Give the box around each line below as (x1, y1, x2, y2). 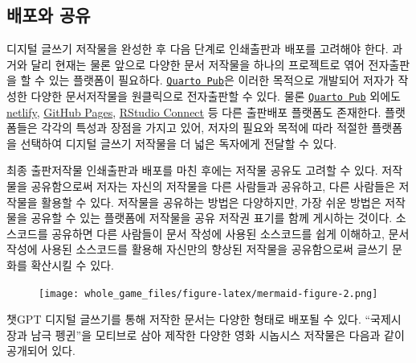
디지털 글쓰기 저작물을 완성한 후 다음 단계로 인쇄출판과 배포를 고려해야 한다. (6, 40, 389, 57)
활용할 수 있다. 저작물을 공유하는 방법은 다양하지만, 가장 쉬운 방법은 (41, 193, 381, 210)
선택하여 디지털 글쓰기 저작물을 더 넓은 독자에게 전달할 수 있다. (20, 134, 337, 151)
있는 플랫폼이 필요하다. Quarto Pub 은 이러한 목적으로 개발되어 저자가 (48, 72, 394, 89)
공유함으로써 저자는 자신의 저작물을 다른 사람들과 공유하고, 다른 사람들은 (31, 178, 395, 195)
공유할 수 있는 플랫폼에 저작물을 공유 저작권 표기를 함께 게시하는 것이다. (31, 209, 393, 226)
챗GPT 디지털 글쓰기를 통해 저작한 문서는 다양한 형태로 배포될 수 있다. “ (6, 311, 371, 328)
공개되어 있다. (6, 342, 75, 359)
